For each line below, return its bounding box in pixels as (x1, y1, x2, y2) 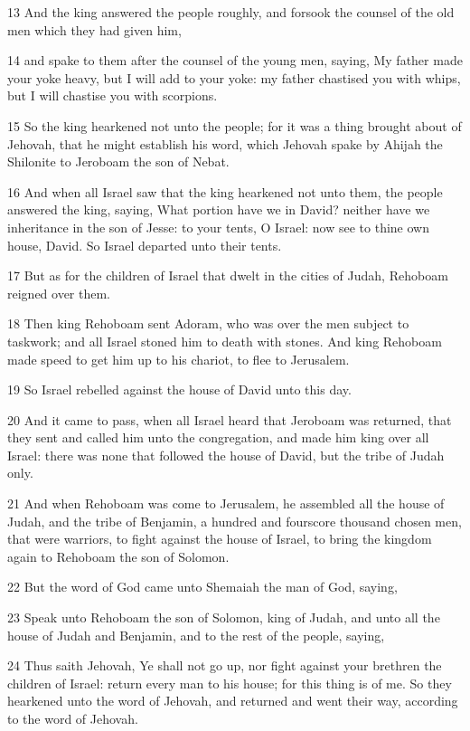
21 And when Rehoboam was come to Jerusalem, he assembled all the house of (7, 494, 445, 513)
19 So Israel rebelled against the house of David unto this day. (7, 380, 352, 399)
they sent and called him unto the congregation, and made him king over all (7, 428, 429, 447)
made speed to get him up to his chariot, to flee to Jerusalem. (7, 349, 350, 368)
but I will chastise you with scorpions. (7, 86, 218, 105)
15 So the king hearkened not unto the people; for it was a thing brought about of (7, 116, 462, 135)
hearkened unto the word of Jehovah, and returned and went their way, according (7, 691, 458, 710)
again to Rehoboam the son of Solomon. (7, 546, 230, 565)
